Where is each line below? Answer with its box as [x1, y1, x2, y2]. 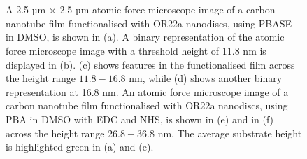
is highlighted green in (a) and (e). [6, 139, 154, 154]
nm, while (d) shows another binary [129, 71, 283, 85]
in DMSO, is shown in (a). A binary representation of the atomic [6, 29, 285, 44]
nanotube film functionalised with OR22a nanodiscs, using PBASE [6, 15, 292, 30]
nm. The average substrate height [157, 125, 302, 140]
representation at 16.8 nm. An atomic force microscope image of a [6, 84, 289, 99]
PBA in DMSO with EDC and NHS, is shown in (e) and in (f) [6, 111, 274, 126]
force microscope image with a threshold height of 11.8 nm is [6, 43, 266, 57]
